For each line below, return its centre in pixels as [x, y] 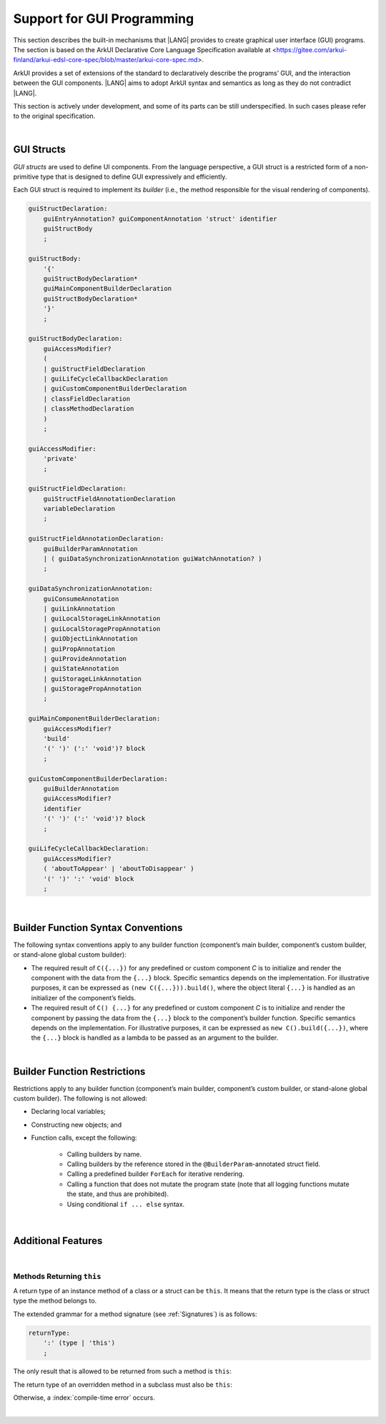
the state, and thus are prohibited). [118, 1194]
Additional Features [58, 1241]
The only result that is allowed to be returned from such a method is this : [123, 1371]
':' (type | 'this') [79, 1343]
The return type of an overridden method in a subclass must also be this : [123, 1384]
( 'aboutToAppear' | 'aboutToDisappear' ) [119, 869]
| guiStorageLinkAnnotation [93, 678]
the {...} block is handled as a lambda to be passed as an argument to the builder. [155, 1038]
